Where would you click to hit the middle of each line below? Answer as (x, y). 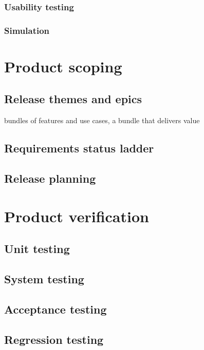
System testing (44, 278)
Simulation (27, 30)
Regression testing (54, 339)
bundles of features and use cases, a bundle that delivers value (102, 120)
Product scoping (63, 66)
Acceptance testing (55, 309)
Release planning (50, 178)
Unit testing (37, 249)
